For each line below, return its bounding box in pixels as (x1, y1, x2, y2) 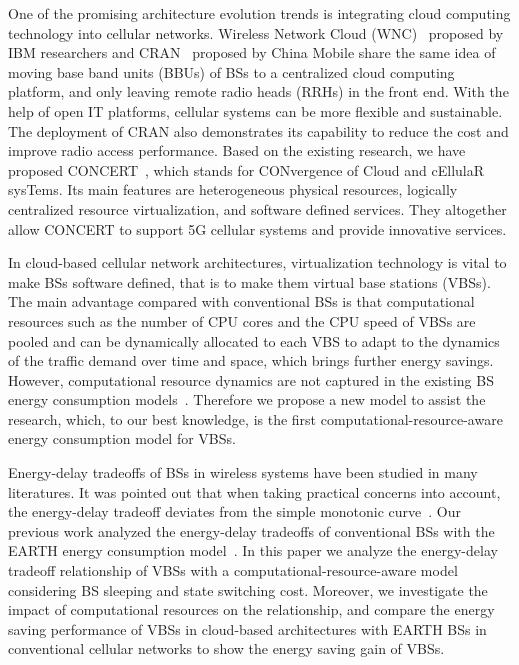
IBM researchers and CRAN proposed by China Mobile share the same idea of (8, 42, 496, 63)
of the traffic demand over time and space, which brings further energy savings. (8, 350, 494, 371)
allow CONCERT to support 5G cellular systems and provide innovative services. (8, 218, 507, 239)
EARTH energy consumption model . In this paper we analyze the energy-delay (8, 540, 498, 561)
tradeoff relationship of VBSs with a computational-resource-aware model (8, 560, 458, 581)
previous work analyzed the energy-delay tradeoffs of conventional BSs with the (8, 520, 495, 541)
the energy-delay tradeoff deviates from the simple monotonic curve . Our (8, 501, 461, 522)
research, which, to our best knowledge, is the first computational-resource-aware (8, 408, 503, 429)
